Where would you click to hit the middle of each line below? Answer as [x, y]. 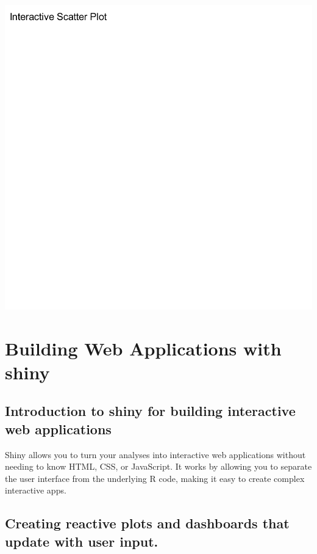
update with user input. [82, 541]
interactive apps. [36, 490]
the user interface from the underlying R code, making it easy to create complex [155, 478]
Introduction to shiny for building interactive [150, 411]
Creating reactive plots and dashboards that [147, 523]
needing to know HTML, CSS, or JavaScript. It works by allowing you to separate [158, 466]
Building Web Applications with [143, 348]
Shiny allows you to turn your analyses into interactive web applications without [155, 454]
